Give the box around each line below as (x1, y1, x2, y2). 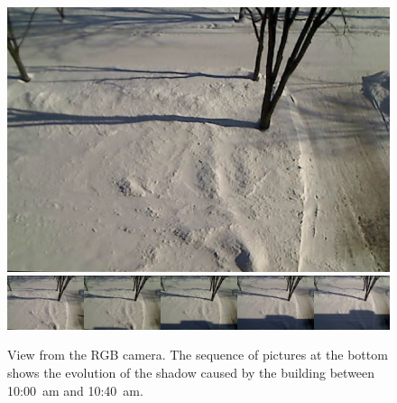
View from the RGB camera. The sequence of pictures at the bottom (7, 345, 388, 364)
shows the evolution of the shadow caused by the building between (7, 363, 375, 382)
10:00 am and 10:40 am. (7, 380, 143, 399)
